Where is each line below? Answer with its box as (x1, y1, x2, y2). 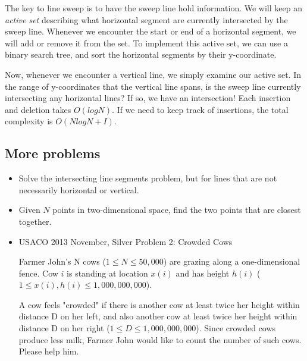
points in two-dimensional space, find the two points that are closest (52, 203, 301, 216)
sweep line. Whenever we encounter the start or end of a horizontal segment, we (5, 25, 296, 37)
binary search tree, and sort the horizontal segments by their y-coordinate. (5, 48, 277, 61)
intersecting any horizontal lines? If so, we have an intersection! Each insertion (5, 92, 291, 104)
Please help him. (18, 345, 79, 357)
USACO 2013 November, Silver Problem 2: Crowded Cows (18, 235, 233, 247)
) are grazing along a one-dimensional (163, 255, 300, 268)
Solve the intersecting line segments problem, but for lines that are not (18, 172, 277, 184)
